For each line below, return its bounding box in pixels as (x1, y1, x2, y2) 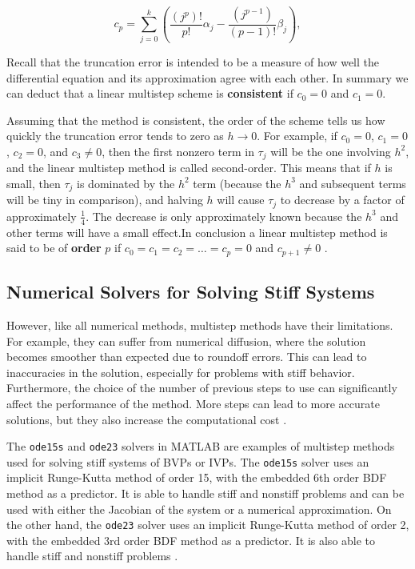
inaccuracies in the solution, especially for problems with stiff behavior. (6, 363, 355, 380)
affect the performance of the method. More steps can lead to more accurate (6, 395, 380, 411)
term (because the (193, 174, 281, 191)
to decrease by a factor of (280, 191, 405, 208)
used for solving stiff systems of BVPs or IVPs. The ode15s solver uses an (6, 453, 369, 470)
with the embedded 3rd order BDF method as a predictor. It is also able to (6, 531, 376, 548)
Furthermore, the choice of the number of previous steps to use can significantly (6, 379, 397, 396)
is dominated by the (77, 174, 175, 191)
